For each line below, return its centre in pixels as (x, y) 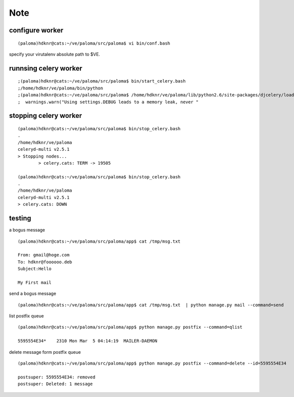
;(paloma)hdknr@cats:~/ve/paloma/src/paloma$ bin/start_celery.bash (102, 81)
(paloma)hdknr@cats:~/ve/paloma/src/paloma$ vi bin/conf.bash (94, 43)
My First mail (35, 282)
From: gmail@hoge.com (44, 255)
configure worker (36, 30)
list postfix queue (26, 316)
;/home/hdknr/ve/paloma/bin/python (61, 88)
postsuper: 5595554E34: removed (57, 377)
